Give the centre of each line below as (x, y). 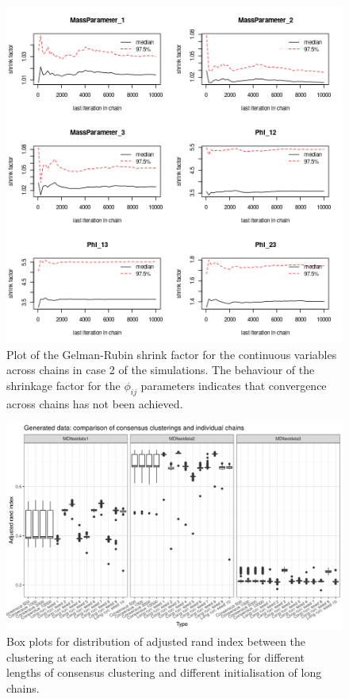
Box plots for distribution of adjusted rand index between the (156, 641)
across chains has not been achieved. (95, 403)
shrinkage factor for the (63, 385)
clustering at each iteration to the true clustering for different (156, 657)
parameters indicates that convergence (234, 385)
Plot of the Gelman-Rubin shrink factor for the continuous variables (172, 354)
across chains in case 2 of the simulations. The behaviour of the (161, 370)
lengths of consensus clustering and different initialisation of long (164, 672)
